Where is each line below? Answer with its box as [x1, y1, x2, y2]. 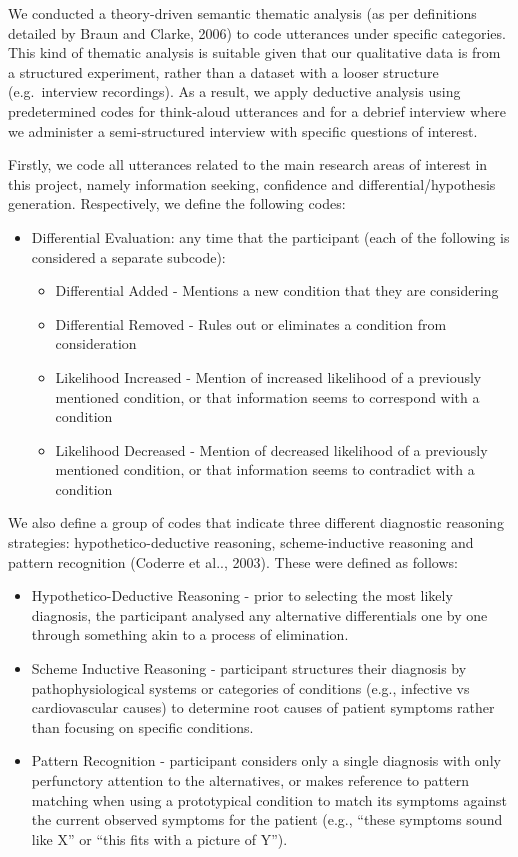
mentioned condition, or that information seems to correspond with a [55, 386, 480, 407]
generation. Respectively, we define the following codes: [8, 193, 346, 214]
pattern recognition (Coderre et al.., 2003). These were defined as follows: [8, 551, 458, 572]
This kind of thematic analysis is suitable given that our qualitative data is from [8, 42, 501, 63]
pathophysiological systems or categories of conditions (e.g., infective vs [31, 677, 470, 698]
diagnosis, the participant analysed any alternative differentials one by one [31, 604, 488, 625]
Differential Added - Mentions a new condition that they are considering [55, 280, 499, 301]
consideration [55, 333, 137, 354]
